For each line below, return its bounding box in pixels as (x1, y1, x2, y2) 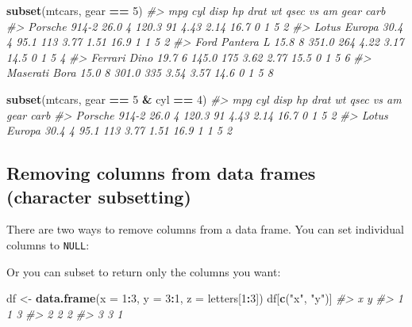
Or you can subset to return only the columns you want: (6, 263, 281, 279)
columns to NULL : (6, 236, 90, 253)
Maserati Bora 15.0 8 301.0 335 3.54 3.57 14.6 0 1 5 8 (6, 64, 273, 81)
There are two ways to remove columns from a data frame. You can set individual (6, 221, 404, 238)
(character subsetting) (6, 184, 191, 208)
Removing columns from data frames (6, 161, 316, 185)
